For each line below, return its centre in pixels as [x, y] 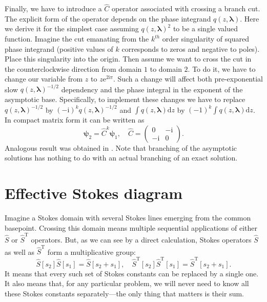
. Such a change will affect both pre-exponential [188, 79]
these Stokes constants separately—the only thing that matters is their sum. [124, 293]
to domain [166, 68]
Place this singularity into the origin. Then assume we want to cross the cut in [128, 59]
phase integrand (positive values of [59, 48]
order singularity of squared [206, 38]
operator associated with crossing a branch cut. [186, 8]
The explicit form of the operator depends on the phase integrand [108, 18]
